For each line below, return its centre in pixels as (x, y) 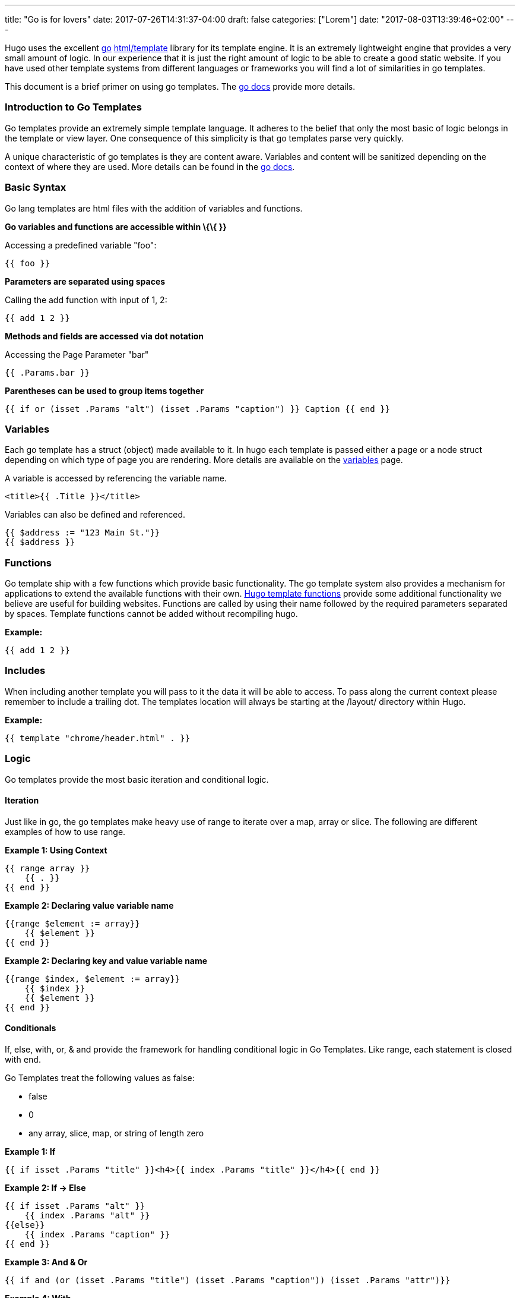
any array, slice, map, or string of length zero (116, 1133)
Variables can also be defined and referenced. (95, 515)
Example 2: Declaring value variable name (89, 905)
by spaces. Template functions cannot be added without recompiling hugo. (151, 614)
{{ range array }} (47, 868)
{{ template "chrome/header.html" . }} (97, 738)
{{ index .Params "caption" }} (97, 1234)
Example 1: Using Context (56, 850)
